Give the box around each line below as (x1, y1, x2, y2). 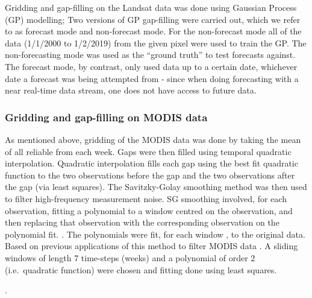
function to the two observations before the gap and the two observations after (5, 168, 295, 181)
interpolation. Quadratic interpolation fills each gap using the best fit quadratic (5, 157, 298, 170)
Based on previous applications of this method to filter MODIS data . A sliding (5, 239, 298, 252)
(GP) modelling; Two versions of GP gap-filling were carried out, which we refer (5, 13, 301, 25)
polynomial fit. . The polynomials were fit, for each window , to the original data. (5, 227, 305, 240)
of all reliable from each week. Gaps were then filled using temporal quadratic (5, 145, 292, 157)
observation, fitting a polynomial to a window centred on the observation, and (5, 204, 293, 217)
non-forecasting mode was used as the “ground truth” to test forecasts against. (5, 48, 296, 61)
